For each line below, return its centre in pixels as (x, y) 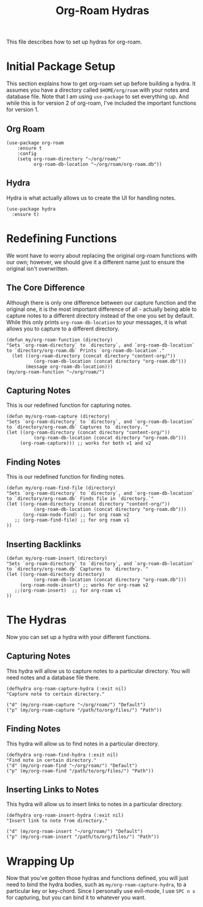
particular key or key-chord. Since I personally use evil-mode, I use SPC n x (101, 891)
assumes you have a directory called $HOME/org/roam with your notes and (98, 90)
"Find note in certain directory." (52, 760)
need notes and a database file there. (53, 677)
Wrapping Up (41, 861)
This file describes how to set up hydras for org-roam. (74, 42)
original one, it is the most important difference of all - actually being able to (101, 309)
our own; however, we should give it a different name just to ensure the (95, 262)
